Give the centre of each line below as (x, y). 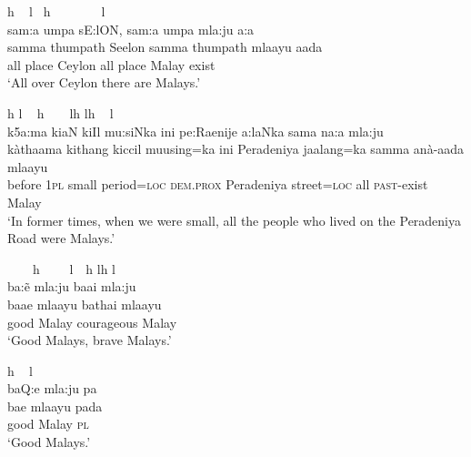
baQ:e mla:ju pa (52, 388)
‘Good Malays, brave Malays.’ (90, 340)
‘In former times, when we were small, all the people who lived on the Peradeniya (235, 220)
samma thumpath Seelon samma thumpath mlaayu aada (165, 47)
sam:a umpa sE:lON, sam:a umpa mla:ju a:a (131, 29)
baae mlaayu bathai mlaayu (85, 304)
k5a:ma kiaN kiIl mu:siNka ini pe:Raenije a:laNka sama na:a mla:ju (195, 131)
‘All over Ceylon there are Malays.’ (104, 82)
